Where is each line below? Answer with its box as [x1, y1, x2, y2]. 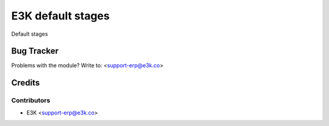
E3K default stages [11, 9, 110, 22]
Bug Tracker [11, 46, 59, 56]
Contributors [11, 96, 51, 105]
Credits [11, 78, 40, 88]
